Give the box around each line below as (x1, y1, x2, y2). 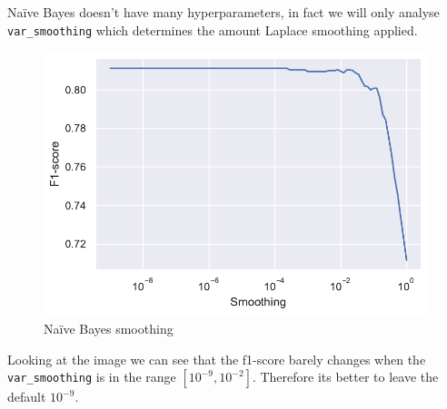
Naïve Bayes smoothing (44, 319, 174, 338)
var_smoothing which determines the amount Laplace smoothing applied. (7, 20, 418, 39)
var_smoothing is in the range (7, 367, 176, 386)
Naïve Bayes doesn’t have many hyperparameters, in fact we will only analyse (7, 3, 440, 21)
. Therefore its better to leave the (252, 367, 439, 386)
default (7, 387, 46, 406)
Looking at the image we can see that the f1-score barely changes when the (7, 349, 426, 368)
